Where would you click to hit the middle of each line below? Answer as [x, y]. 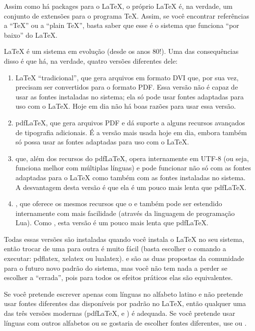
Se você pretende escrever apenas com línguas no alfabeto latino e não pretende [124, 294]
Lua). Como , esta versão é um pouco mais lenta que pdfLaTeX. [112, 223]
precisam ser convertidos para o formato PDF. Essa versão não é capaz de [127, 87]
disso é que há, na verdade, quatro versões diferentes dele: [91, 60]
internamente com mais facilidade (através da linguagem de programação [125, 213]
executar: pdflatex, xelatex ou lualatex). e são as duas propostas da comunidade [124, 258]
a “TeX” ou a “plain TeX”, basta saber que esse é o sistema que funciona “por [122, 25]
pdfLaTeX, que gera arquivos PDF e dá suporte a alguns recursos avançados [130, 122]
